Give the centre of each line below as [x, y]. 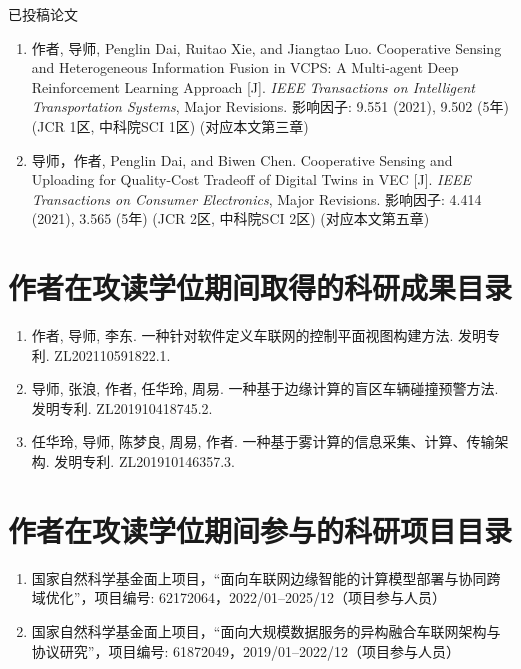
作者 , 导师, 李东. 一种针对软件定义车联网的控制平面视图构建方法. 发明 [259, 335]
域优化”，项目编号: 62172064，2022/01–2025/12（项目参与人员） [238, 597]
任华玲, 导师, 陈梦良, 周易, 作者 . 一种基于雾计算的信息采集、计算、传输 [263, 441]
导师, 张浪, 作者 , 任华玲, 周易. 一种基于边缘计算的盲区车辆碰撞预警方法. [265, 388]
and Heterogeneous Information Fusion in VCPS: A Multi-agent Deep [245, 67]
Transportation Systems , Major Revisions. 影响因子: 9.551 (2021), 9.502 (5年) [270, 106]
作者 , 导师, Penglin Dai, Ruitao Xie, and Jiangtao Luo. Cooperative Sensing [266, 47]
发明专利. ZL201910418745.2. [122, 407]
